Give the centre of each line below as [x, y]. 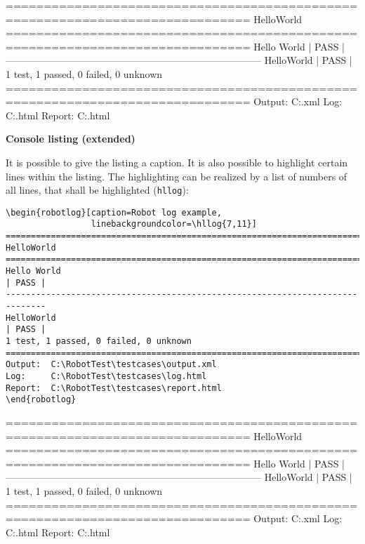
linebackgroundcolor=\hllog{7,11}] [174, 224]
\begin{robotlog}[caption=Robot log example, [114, 212]
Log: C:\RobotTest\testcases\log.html [106, 376]
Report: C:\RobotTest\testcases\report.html [114, 388]
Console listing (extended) [71, 139]
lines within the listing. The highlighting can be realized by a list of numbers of [177, 176]
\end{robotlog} [41, 400]
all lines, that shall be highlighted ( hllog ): [97, 190]
